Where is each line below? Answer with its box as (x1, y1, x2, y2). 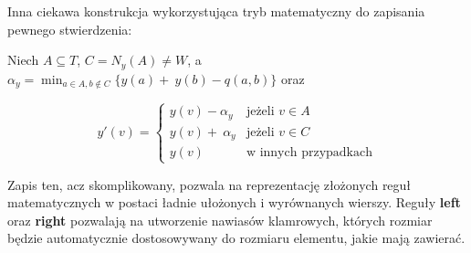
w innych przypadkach (246, 146, 372, 160)
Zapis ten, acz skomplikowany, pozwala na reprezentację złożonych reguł (7, 174, 412, 194)
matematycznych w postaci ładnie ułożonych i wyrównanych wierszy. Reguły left (7, 193, 461, 212)
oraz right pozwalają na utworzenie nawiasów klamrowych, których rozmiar (7, 210, 433, 229)
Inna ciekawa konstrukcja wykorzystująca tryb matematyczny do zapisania (7, 2, 425, 20)
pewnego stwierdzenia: (7, 19, 132, 38)
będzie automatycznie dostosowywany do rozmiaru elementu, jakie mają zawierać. (7, 228, 466, 248)
